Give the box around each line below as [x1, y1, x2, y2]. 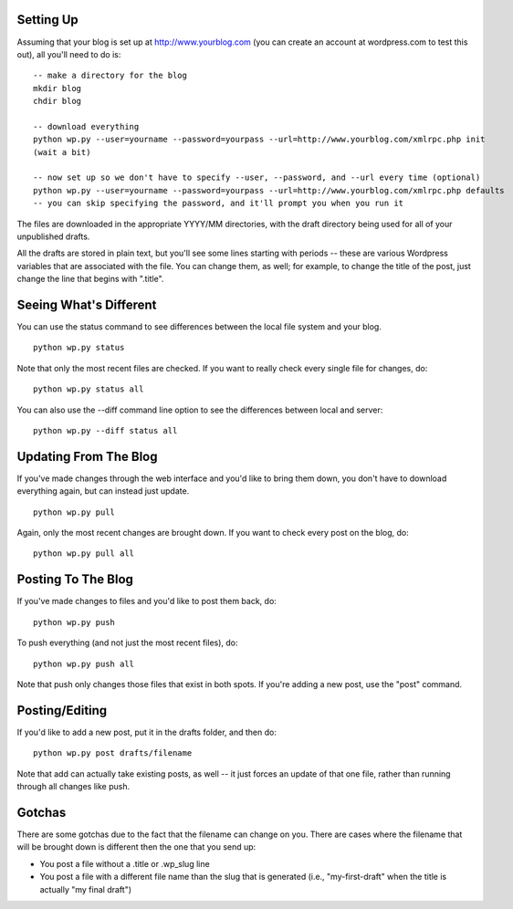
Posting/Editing [16, 703, 108, 718]
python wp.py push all [33, 658, 135, 669]
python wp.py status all [33, 384, 144, 394]
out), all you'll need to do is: [16, 48, 121, 59]
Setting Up [16, 12, 79, 27]
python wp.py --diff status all [33, 425, 178, 436]
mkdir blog [33, 83, 82, 93]
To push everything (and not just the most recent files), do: [16, 637, 238, 648]
